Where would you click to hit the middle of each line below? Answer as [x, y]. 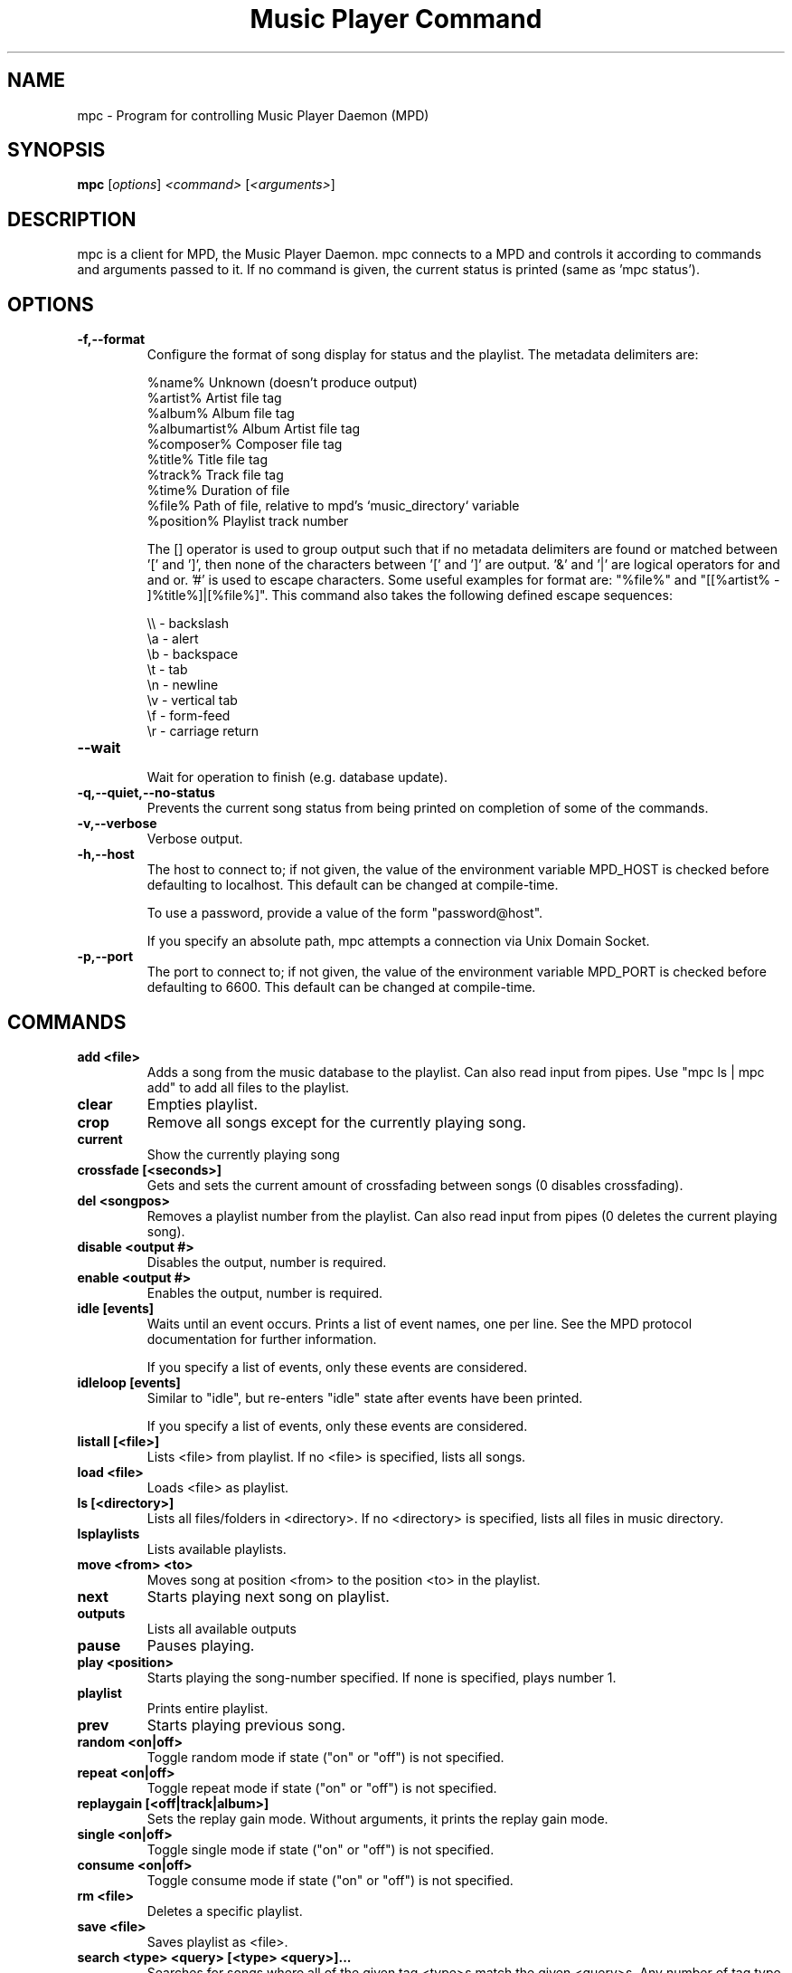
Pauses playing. [201, 1645]
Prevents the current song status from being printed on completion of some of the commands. [428, 808]
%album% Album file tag [221, 414]
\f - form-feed [189, 716]
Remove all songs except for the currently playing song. [336, 1122]
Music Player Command [396, 19]
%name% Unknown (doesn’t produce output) [282, 383]
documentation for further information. [262, 1339]
